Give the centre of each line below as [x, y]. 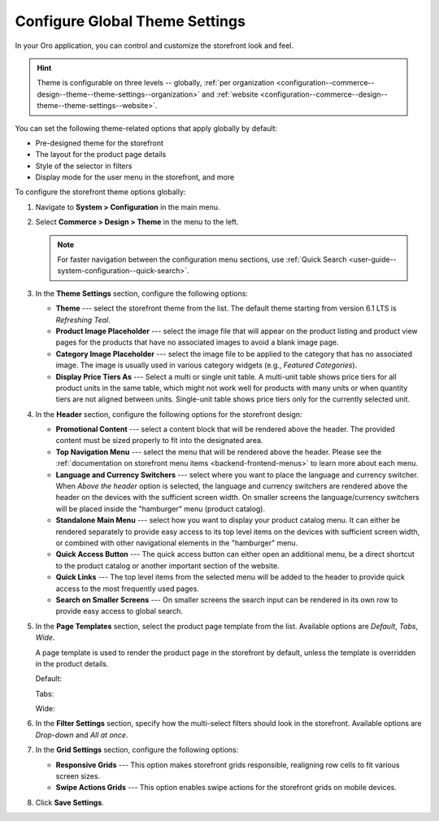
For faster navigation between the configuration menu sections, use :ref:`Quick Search [202, 259]
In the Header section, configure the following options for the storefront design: [169, 414]
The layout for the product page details [101, 154]
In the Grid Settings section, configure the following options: [137, 750]
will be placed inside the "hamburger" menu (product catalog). [161, 509]
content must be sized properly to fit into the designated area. [159, 441]
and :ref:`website [230, 94]
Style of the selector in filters [84, 166]
